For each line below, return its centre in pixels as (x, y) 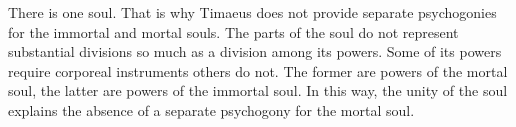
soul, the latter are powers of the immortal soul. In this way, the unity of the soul (258, 90)
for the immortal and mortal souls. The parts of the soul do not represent (233, 31)
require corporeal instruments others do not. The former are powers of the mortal (258, 70)
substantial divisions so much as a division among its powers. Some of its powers (255, 51)
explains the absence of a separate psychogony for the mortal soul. (211, 109)
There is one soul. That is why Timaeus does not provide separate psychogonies (252, 12)
